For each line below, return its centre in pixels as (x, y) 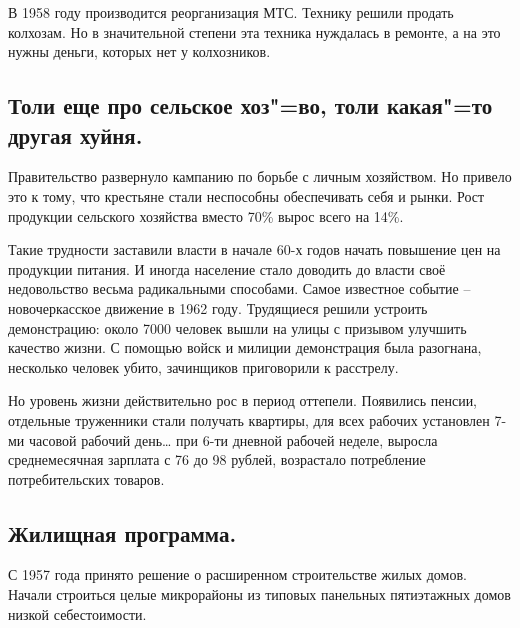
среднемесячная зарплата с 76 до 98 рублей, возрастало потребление (217, 459)
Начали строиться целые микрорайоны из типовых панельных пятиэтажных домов (259, 594)
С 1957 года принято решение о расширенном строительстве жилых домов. (237, 574)
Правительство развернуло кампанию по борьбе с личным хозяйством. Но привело (260, 176)
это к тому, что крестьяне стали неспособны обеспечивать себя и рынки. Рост (246, 195)
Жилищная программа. (122, 532)
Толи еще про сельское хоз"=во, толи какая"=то (250, 105)
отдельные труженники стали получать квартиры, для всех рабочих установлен (249, 419)
